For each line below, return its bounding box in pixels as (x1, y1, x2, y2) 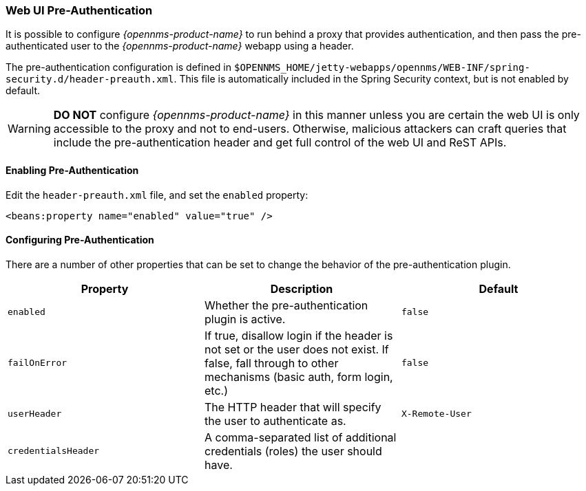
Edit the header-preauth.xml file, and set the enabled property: (6, 188, 308, 201)
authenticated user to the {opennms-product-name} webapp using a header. (6, 40, 354, 52)
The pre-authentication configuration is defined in (6, 61, 232, 74)
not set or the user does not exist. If (204, 342, 389, 356)
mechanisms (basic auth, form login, (204, 369, 393, 384)
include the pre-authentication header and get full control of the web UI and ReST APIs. (53, 135, 507, 150)
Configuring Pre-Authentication (6, 234, 154, 246)
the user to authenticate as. (204, 413, 346, 428)
